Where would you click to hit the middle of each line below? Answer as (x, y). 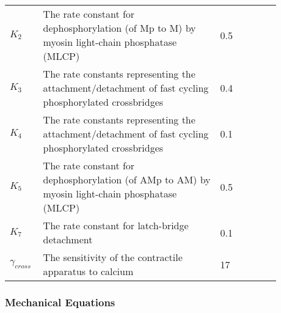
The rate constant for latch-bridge (116, 225)
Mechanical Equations (60, 302)
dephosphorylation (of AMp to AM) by (127, 179)
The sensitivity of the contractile (113, 257)
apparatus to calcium (88, 271)
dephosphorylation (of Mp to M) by (119, 28)
